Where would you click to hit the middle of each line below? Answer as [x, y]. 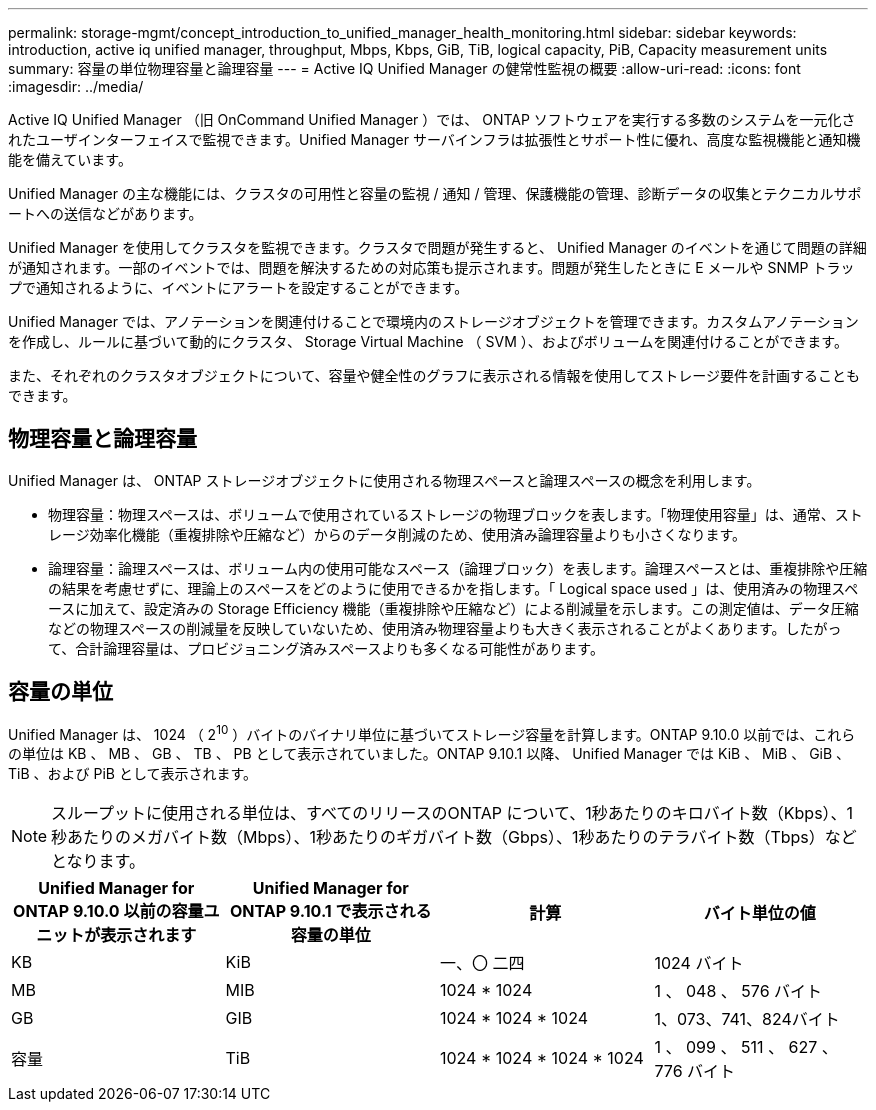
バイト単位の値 [759, 913]
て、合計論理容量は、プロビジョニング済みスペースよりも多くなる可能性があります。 [326, 648]
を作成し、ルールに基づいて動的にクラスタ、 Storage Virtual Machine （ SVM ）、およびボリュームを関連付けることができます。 [428, 341]
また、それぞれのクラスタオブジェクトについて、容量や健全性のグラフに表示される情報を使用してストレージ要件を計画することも [434, 375]
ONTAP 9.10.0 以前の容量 [108, 911]
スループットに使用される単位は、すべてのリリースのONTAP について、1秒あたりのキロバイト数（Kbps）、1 [452, 813]
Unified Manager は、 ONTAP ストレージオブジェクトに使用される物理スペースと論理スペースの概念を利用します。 [384, 480]
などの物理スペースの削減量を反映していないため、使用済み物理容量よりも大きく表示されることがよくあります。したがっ [445, 628]
